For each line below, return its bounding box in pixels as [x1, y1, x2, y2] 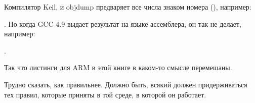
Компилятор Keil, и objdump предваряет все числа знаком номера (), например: [4, 2, 251, 12]
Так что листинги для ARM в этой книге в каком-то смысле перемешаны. [4, 62, 232, 73]
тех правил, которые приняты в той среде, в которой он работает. [4, 89, 206, 99]
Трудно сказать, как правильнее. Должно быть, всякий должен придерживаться [4, 79, 247, 89]
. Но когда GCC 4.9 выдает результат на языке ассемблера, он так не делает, [4, 18, 241, 29]
